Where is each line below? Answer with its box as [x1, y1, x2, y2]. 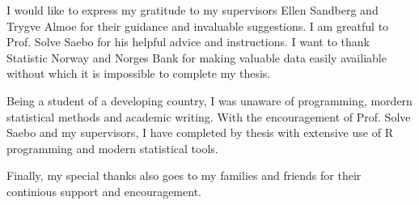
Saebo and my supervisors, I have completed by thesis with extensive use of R [6, 124, 393, 141]
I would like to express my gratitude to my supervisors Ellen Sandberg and [6, 2, 379, 18]
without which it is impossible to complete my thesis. [6, 65, 271, 82]
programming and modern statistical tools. [6, 139, 218, 156]
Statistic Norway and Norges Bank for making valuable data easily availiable [6, 49, 387, 66]
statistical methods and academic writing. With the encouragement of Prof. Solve [6, 108, 411, 125]
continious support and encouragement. [6, 182, 201, 199]
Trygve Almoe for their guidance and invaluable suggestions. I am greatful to [6, 17, 389, 34]
